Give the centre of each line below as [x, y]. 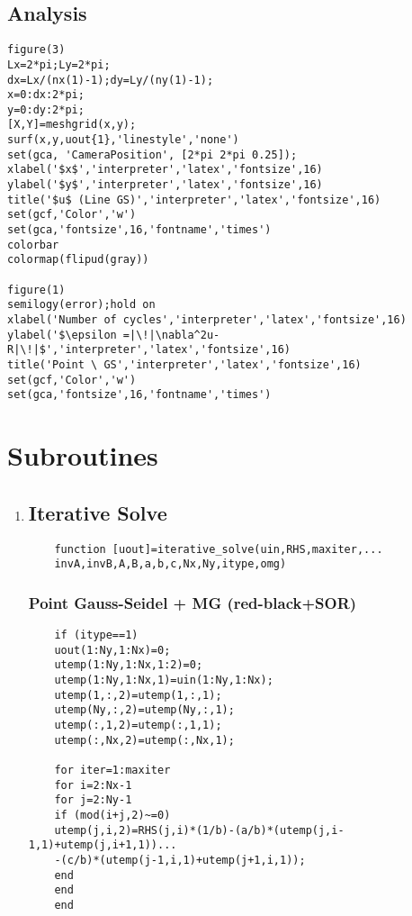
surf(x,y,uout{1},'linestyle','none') [123, 140]
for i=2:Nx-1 [93, 785]
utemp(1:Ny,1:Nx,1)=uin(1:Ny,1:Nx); [164, 680]
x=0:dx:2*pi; [46, 95]
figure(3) [36, 50]
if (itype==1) [96, 635]
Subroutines [83, 455]
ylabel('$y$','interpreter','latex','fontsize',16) [165, 185]
